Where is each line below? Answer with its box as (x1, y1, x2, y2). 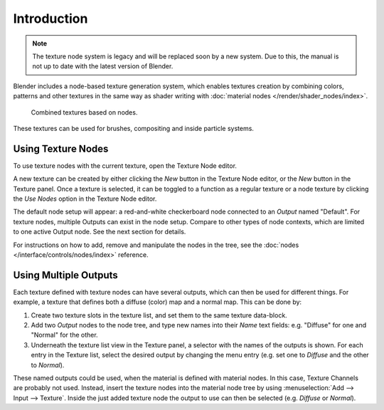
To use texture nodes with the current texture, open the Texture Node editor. (13, 161, 238, 170)
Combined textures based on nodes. (31, 107, 138, 117)
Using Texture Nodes (13, 142, 109, 154)
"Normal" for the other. (31, 331, 99, 340)
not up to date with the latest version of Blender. (32, 62, 174, 70)
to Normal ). (31, 360, 65, 369)
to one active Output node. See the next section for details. (13, 228, 186, 236)
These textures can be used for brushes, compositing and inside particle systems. (13, 124, 254, 132)
